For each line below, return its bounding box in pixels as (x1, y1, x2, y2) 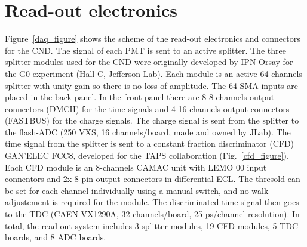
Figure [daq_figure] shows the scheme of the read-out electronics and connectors (5, 32, 300, 45)
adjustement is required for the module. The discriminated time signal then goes (5, 196, 299, 208)
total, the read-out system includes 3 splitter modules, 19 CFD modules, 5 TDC (5, 219, 299, 231)
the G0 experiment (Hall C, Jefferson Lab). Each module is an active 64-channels (5, 67, 302, 79)
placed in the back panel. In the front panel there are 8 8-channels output (5, 91, 275, 103)
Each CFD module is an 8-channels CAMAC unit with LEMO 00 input (5, 160, 267, 173)
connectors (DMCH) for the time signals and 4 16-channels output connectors (5, 102, 290, 115)
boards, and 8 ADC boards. (5, 231, 106, 243)
